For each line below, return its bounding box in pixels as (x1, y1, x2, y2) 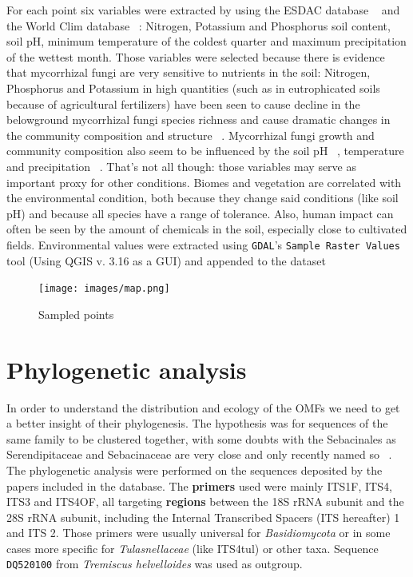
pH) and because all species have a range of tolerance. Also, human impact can (6, 205, 394, 221)
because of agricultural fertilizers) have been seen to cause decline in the (6, 95, 360, 112)
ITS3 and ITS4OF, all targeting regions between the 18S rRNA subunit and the (6, 493, 404, 510)
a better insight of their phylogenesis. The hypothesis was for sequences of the (6, 415, 388, 432)
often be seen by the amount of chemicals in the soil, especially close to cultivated (6, 221, 407, 237)
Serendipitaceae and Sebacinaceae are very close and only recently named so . (6, 446, 392, 463)
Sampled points (38, 305, 114, 322)
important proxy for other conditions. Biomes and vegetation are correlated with (6, 173, 402, 190)
